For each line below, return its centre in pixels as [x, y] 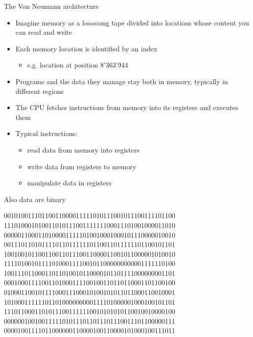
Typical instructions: [46, 133]
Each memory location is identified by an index [86, 48]
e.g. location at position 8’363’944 [78, 65]
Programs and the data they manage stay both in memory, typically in [122, 81]
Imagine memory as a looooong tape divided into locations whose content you [132, 22]
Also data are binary [35, 199]
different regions [39, 91]
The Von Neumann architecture [51, 6]
